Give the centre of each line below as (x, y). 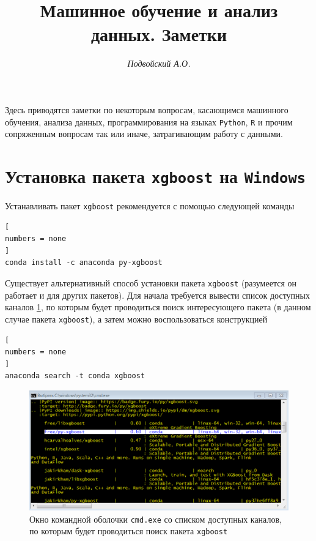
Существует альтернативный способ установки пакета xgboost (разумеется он (151, 283)
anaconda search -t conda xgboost (75, 376)
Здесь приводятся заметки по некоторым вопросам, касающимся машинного (147, 109)
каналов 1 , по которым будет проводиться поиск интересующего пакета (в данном (158, 307)
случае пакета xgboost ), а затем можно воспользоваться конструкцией (136, 319)
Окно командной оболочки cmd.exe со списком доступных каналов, (156, 519)
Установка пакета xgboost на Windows (156, 175)
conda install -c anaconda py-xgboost (84, 263)
